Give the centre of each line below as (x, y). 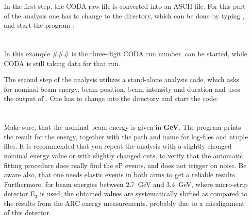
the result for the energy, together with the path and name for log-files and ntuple (126, 136)
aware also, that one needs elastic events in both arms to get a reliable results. (120, 175)
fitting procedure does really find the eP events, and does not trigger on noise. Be (125, 165)
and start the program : (39, 25)
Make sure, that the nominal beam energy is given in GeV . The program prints (123, 127)
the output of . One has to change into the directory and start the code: (111, 98)
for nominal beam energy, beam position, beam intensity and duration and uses (122, 89)
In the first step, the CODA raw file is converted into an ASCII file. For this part (125, 6)
